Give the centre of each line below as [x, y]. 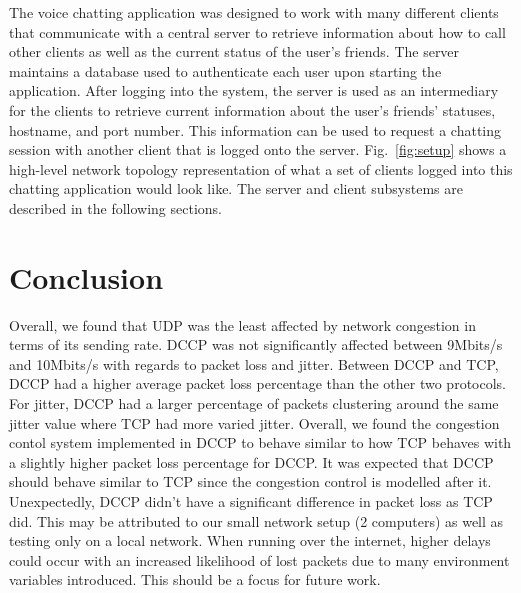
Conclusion [86, 276]
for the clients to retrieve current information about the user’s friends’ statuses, [252, 109]
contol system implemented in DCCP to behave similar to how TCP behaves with [260, 442]
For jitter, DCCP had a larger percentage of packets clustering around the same [254, 403]
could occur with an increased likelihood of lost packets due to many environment [259, 559]
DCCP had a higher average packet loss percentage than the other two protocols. [257, 383]
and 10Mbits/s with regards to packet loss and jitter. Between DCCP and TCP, [254, 363]
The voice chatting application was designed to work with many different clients [254, 12]
